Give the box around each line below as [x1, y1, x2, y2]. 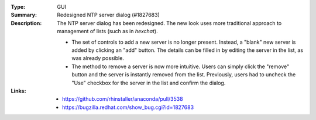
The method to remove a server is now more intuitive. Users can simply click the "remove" [71, 63, 290, 70]
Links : [11, 87, 26, 94]
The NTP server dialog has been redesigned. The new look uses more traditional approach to [57, 19, 282, 26]
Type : [11, 3, 26, 10]
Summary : [11, 12, 37, 19]
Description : [11, 19, 42, 26]
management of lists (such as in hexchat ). [57, 28, 158, 35]
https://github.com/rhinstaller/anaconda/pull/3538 [62, 96, 184, 103]
